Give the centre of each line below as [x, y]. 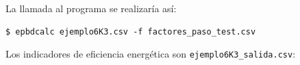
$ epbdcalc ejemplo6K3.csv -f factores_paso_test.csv [131, 31]
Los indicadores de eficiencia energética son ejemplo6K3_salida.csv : [151, 54]
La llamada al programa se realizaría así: [91, 8]
